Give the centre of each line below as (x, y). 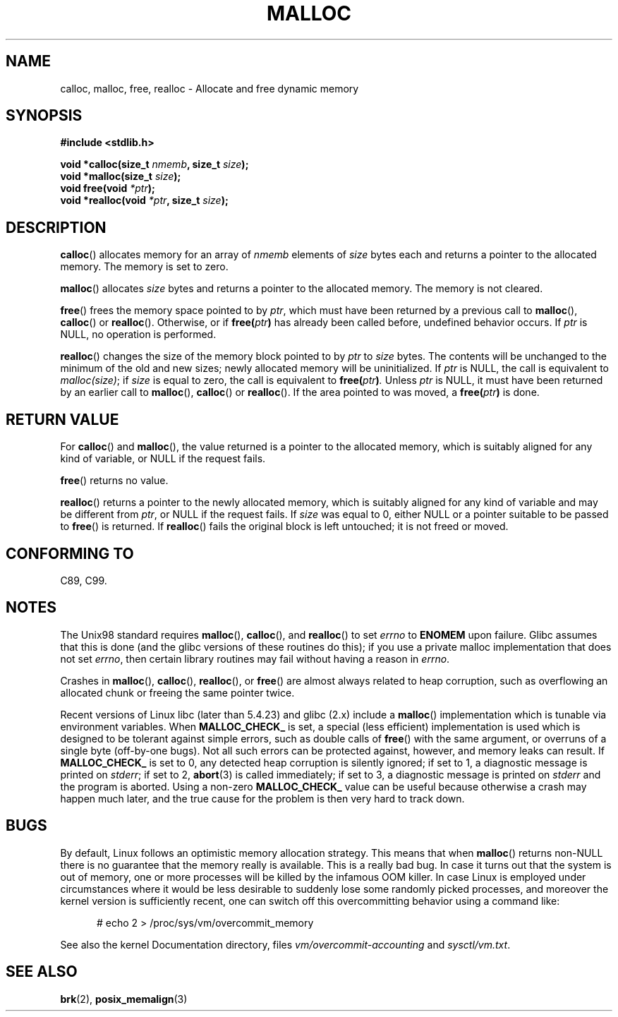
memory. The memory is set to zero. (144, 267)
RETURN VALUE (62, 419)
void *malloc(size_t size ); (121, 176)
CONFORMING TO (70, 553)
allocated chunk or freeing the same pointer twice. (177, 692)
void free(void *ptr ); (108, 188)
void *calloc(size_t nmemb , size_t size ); (154, 164)
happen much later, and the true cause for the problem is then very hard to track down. (262, 798)
